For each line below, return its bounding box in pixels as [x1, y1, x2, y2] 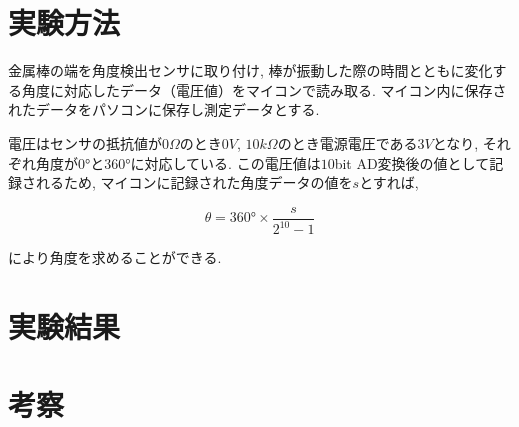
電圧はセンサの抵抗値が [8, 132, 162, 153]
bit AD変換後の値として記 [334, 152, 504, 173]
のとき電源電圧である [277, 132, 418, 153]
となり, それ [432, 132, 511, 153]
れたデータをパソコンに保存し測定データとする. [8, 99, 320, 120]
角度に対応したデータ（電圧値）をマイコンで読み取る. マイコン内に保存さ [21, 79, 507, 100]
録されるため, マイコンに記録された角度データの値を [8, 172, 353, 193]
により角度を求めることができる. [8, 247, 222, 268]
